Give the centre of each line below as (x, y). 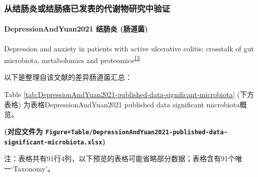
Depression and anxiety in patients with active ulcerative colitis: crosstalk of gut (129, 48)
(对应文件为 (24, 131)
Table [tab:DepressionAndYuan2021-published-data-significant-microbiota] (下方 (129, 94)
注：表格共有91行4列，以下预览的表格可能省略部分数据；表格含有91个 (120, 158)
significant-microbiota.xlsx (53, 142)
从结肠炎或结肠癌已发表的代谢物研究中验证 (87, 8)
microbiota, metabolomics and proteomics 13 (72, 59)
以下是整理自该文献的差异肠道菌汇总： (68, 77)
